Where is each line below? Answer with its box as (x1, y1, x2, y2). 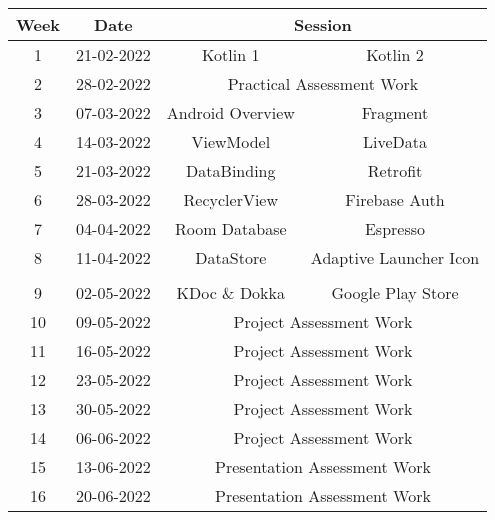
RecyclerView (183, 188, 279, 211)
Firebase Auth (345, 188, 445, 211)
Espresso (364, 217, 426, 240)
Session (294, 13, 352, 36)
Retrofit (367, 159, 423, 182)
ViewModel (191, 130, 271, 153)
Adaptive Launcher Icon (310, 246, 480, 269)
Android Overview (166, 101, 295, 124)
